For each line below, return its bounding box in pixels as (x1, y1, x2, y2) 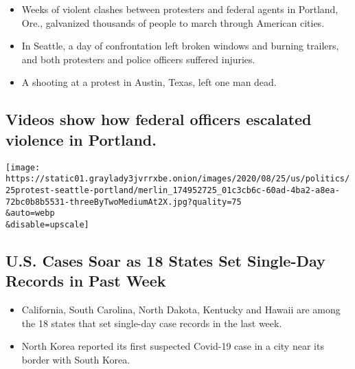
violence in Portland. (5, 128, 157, 150)
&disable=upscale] (5, 219, 89, 230)
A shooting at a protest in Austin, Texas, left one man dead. (21, 75, 277, 89)
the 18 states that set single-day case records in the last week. (21, 315, 282, 330)
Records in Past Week (5, 270, 166, 291)
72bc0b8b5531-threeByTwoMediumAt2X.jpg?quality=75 (5, 197, 242, 207)
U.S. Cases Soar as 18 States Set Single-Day (5, 249, 325, 271)
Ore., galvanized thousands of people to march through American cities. (21, 15, 325, 30)
